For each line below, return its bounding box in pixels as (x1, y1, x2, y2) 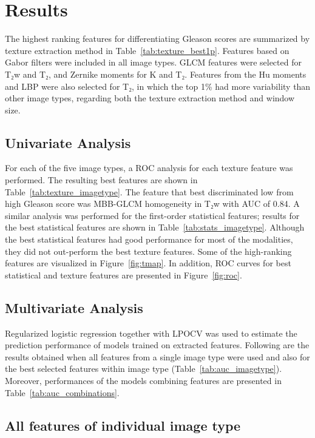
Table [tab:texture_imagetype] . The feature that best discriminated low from (5, 185, 294, 198)
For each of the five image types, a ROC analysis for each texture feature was (5, 161, 293, 174)
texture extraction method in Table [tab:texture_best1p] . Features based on (5, 44, 290, 56)
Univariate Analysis (5, 133, 131, 152)
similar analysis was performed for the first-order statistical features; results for (5, 209, 300, 221)
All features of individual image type (5, 416, 241, 434)
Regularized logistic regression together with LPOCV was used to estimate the (5, 326, 297, 339)
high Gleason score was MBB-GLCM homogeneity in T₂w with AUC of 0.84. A (5, 197, 300, 210)
